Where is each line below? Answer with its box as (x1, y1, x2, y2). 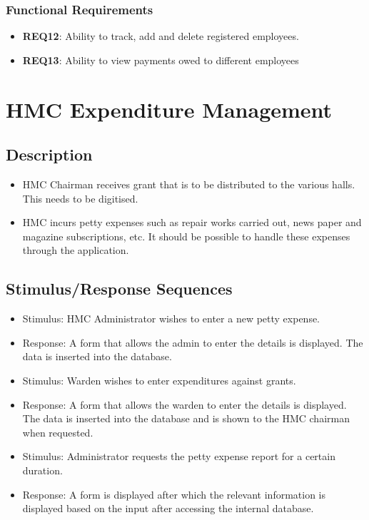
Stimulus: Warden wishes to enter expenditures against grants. (22, 372, 296, 387)
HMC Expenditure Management (6, 94, 333, 123)
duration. (22, 462, 63, 477)
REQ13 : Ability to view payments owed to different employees (22, 52, 299, 67)
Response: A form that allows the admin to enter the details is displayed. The (22, 335, 363, 350)
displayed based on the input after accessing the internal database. (22, 501, 314, 516)
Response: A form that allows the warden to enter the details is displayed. (22, 397, 347, 412)
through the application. (22, 243, 129, 258)
